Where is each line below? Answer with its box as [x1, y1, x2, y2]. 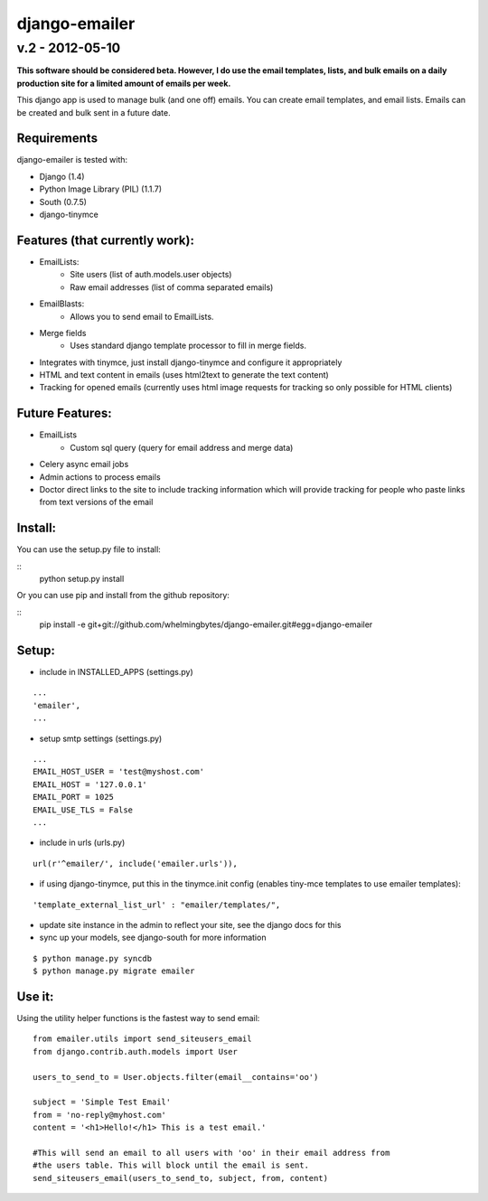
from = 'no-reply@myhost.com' [33, 1110, 167, 1120]
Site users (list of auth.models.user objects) [70, 269, 232, 280]
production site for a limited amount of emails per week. [16, 78, 231, 89]
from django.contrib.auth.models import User [33, 1046, 239, 1056]
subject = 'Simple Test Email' [33, 1097, 172, 1107]
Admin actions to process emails [39, 471, 162, 483]
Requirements [16, 131, 99, 146]
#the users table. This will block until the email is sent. [33, 1160, 309, 1170]
